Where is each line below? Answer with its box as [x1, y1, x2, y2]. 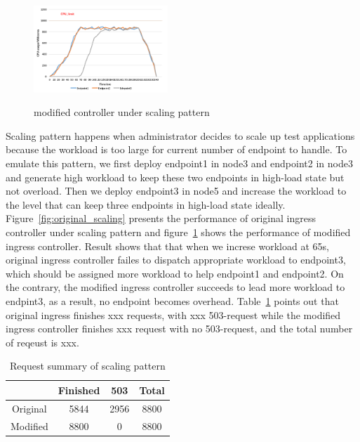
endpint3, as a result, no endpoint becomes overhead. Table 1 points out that [6, 294, 339, 308]
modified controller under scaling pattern [34, 105, 210, 119]
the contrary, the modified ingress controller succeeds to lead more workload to [6, 280, 345, 294]
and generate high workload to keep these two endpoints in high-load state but [6, 169, 345, 184]
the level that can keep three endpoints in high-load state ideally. [6, 197, 286, 212]
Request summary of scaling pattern [10, 358, 166, 373]
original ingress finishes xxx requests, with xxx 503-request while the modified [6, 307, 341, 322]
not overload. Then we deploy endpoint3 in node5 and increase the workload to [6, 183, 347, 198]
